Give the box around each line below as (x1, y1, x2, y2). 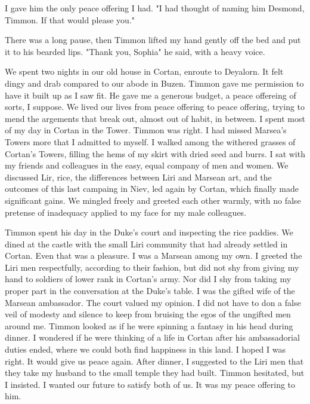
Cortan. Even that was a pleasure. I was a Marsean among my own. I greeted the (5, 249, 302, 262)
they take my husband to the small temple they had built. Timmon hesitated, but (5, 366, 305, 379)
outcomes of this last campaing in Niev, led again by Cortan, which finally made (5, 182, 299, 195)
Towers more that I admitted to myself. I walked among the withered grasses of (5, 135, 296, 148)
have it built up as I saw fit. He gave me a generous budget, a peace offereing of (5, 88, 296, 101)
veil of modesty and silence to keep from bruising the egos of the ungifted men (5, 308, 291, 320)
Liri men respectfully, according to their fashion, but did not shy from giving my (5, 261, 299, 273)
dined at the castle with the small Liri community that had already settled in (5, 237, 288, 250)
